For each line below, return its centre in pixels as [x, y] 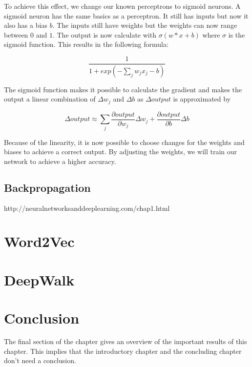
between [16, 34]
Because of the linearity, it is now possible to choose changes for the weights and [124, 142]
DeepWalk [39, 279]
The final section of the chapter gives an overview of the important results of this [126, 341]
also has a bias [26, 25]
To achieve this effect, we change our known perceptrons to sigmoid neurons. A [122, 6]
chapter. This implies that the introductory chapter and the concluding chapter [123, 351]
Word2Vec [39, 241]
